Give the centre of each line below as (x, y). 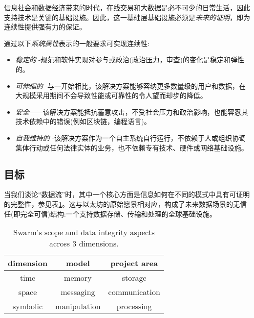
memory (78, 278)
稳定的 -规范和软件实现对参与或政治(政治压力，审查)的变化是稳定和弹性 (130, 60)
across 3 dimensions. (84, 244)
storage (134, 278)
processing (134, 306)
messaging (78, 292)
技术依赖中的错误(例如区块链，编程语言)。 (83, 121)
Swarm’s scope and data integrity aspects (84, 232)
